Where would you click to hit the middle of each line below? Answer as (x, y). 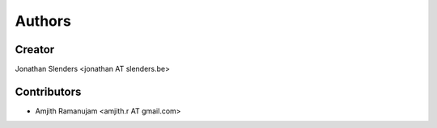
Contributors (48, 91)
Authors (43, 21)
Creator (35, 50)
